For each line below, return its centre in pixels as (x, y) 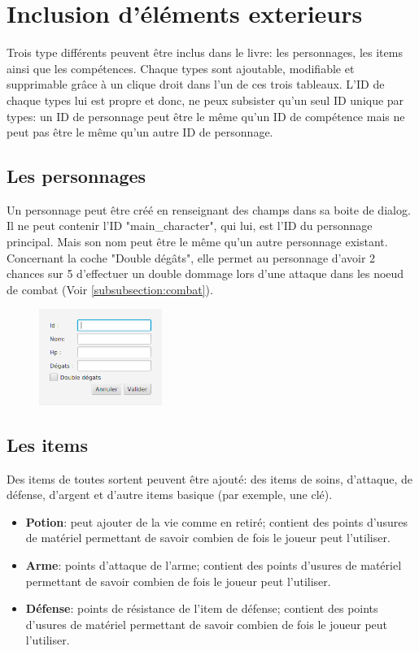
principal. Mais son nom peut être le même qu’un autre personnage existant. (197, 242)
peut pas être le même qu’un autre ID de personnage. (140, 132)
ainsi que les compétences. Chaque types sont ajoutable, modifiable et (181, 68)
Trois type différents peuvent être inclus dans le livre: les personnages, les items (205, 52)
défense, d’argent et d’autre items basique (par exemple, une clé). (170, 495)
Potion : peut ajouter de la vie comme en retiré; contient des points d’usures (216, 521)
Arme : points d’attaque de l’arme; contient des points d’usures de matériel (214, 564)
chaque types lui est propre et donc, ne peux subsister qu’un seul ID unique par (205, 100)
